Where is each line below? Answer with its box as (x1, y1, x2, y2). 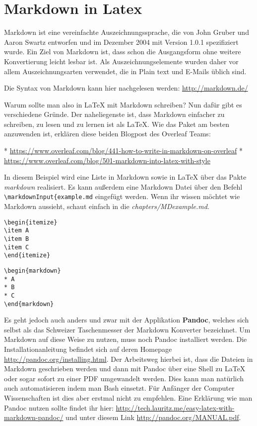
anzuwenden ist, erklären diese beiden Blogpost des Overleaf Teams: (4, 128, 211, 139)
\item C (4, 243, 29, 251)
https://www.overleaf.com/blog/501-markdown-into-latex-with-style (4, 155, 210, 165)
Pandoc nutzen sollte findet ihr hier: (4, 402, 114, 413)
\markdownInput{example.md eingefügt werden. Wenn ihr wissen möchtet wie (4, 191, 240, 202)
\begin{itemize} (4, 218, 58, 226)
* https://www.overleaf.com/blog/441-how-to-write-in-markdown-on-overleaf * (4, 145, 243, 156)
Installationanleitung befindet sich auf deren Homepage (4, 344, 172, 354)
